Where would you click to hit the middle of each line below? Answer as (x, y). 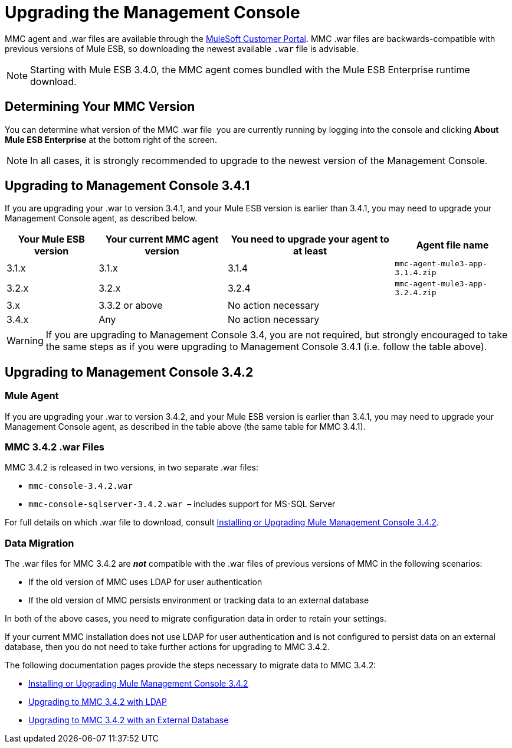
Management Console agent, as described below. (101, 218)
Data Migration (40, 543)
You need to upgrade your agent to (310, 239)
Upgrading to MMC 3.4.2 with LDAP (98, 702)
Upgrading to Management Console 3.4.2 (129, 372)
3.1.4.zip (416, 273)
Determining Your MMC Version (100, 107)
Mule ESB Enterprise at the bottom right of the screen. (111, 139)
